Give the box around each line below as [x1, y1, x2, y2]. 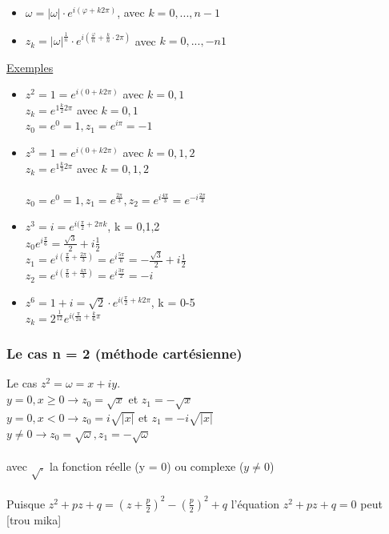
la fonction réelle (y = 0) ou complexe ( [50, 457, 244, 474]
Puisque [6, 495, 46, 512]
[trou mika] [6, 511, 62, 528]
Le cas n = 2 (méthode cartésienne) [6, 343, 243, 363]
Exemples [6, 58, 54, 75]
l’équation [231, 495, 279, 512]
